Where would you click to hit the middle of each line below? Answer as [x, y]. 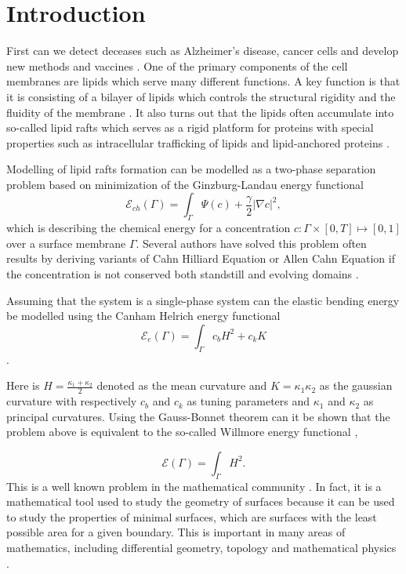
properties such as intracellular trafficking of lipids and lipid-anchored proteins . [198, 142]
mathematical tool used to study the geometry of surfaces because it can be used [201, 501]
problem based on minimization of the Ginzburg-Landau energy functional [185, 184]
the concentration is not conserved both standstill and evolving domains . [183, 274]
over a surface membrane [66, 243]
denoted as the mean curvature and [182, 385]
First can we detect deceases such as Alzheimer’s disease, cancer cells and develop [203, 51]
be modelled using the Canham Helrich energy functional [143, 316]
